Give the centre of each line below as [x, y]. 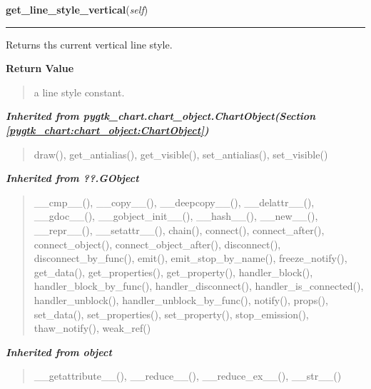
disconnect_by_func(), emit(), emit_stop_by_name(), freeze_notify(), [190, 258]
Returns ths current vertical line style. [89, 44]
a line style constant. [79, 92]
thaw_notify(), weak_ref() [92, 328]
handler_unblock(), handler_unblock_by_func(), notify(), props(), [181, 299]
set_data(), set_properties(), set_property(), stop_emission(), [171, 314]
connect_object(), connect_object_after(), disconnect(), [157, 244]
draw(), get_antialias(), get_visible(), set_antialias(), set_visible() [181, 154]
